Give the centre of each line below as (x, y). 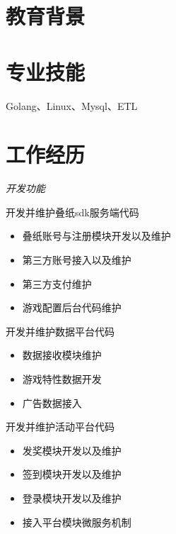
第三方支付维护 (57, 283)
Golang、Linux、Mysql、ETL (72, 105)
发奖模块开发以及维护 (72, 450)
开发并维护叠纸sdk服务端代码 (72, 212)
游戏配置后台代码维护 (72, 307)
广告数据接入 (52, 402)
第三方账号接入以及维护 (77, 260)
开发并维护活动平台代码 (60, 427)
